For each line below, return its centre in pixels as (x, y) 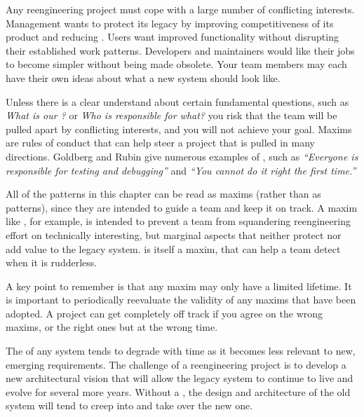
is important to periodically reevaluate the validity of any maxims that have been (181, 300)
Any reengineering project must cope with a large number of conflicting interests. (180, 9)
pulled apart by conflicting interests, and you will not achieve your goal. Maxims (179, 129)
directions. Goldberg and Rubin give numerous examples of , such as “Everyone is (182, 156)
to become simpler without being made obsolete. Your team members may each (176, 64)
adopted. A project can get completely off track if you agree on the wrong (164, 313)
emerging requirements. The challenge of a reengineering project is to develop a (176, 364)
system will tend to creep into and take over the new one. (129, 405)
